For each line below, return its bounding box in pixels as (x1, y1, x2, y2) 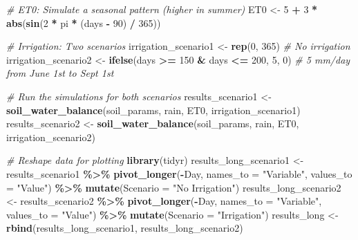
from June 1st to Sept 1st (6, 66, 114, 80)
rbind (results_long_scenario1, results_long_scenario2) (6, 221, 243, 235)
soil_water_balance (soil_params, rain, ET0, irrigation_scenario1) (6, 102, 301, 117)
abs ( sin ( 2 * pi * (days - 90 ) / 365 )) (6, 15, 161, 30)
